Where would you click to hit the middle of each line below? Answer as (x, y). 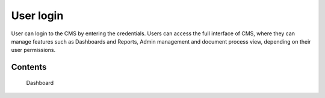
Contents (29, 67)
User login (37, 16)
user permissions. (33, 50)
